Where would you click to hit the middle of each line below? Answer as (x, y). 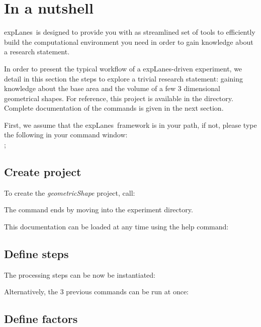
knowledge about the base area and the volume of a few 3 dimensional (112, 88)
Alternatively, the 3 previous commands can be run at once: (96, 292)
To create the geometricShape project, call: (70, 192)
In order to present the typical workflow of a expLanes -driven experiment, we (123, 68)
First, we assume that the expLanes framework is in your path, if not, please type (130, 125)
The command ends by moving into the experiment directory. (99, 210)
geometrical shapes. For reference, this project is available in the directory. (119, 98)
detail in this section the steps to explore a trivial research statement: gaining (124, 78)
